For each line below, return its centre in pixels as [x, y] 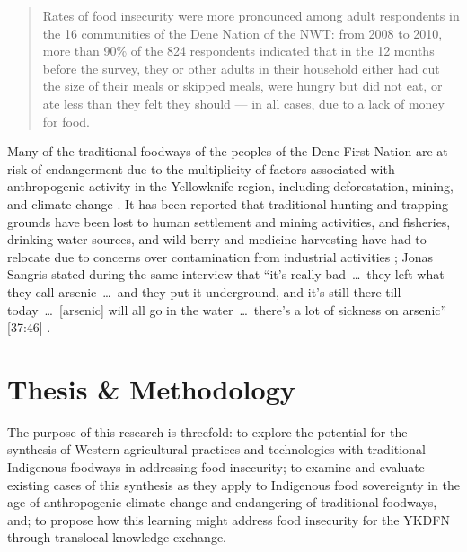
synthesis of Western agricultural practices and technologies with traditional [216, 449]
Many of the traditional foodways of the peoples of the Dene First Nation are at [228, 151]
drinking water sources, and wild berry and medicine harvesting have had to [217, 239]
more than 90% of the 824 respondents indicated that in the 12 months [238, 51]
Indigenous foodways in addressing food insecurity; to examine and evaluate [216, 467]
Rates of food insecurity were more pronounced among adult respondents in [251, 15]
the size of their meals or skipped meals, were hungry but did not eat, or [242, 86]
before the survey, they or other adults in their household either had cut [241, 68]
